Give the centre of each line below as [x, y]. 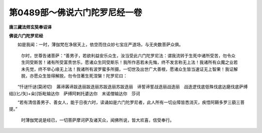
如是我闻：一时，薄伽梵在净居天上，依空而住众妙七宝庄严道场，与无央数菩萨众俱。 [100, 45]
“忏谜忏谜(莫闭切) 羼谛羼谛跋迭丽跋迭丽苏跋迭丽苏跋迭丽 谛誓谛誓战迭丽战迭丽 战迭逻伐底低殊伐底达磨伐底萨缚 [132, 87]
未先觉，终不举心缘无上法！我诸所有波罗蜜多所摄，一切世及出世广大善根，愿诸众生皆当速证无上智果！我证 [127, 69]
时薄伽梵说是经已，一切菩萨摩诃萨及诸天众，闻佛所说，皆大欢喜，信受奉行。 [98, 120]
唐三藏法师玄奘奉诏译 [30, 27]
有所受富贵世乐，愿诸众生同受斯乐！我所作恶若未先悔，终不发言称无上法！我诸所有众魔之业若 [144, 62]
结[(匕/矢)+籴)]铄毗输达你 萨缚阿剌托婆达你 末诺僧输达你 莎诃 [74, 93]
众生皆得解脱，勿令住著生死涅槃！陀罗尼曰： [83, 76]
